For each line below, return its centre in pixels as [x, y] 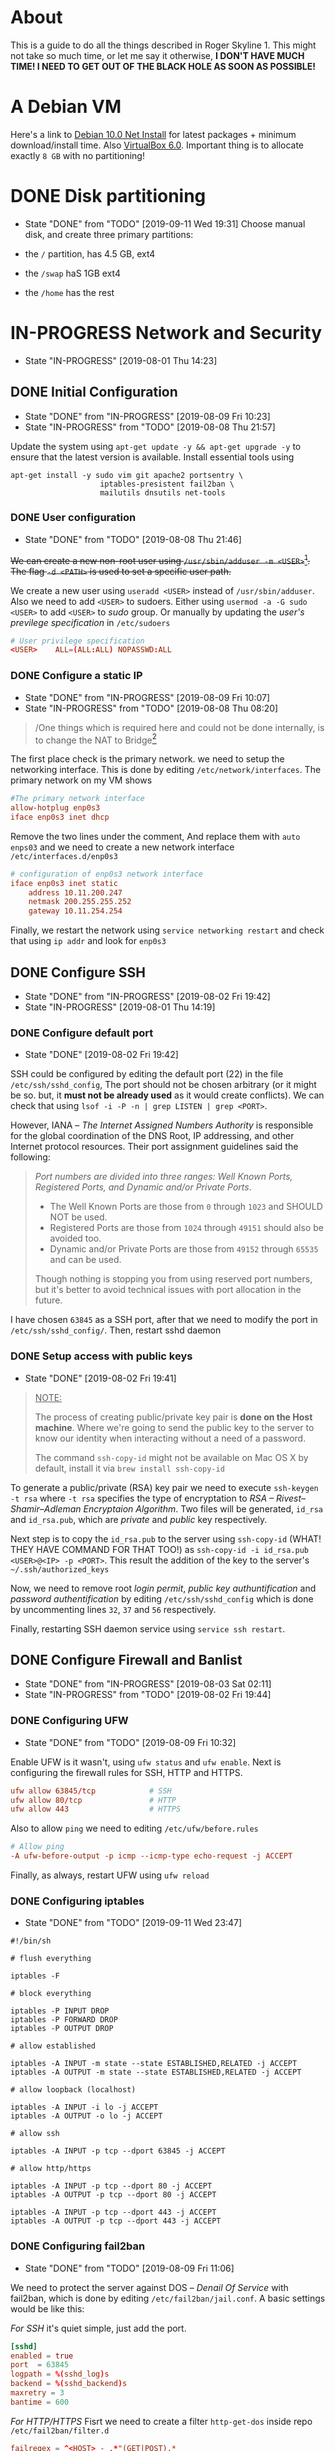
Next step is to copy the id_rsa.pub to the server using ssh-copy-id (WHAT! [166, 1538]
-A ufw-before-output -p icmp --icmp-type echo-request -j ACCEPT [151, 1856]
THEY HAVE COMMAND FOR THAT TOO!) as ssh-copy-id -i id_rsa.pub [159, 1549]
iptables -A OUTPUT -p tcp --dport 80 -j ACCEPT [113, 2195]
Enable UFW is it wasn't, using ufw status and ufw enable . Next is [146, 1762]
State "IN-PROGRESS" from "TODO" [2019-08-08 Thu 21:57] [150, 427]
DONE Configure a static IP [76, 676]
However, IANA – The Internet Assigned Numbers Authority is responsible [162, 1125]
